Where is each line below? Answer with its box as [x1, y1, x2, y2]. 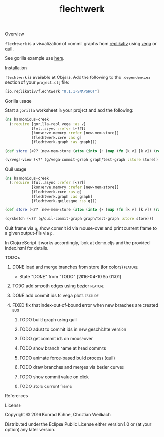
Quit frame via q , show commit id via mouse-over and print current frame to [5, 225, 157, 231]
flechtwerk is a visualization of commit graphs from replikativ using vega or [5, 41, 157, 47]
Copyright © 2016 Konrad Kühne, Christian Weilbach [5, 412, 111, 418]
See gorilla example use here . [5, 55, 65, 61]
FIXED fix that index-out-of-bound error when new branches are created [12, 302, 159, 308]
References [5, 393, 28, 399]
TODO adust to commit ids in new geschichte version [19, 326, 127, 332]
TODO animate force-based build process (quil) [19, 355, 116, 361]
